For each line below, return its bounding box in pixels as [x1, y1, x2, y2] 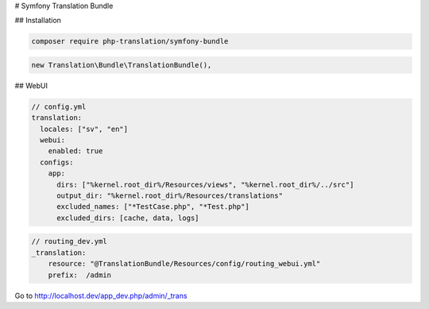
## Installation [14, 16, 61, 25]
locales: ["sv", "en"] [40, 124, 129, 133]
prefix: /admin [48, 270, 111, 280]
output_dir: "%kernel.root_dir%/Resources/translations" [56, 191, 284, 200]
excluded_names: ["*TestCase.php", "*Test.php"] [56, 203, 249, 211]
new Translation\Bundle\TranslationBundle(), [31, 60, 212, 69]
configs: [40, 157, 74, 167]
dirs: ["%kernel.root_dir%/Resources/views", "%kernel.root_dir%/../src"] [56, 180, 354, 189]
